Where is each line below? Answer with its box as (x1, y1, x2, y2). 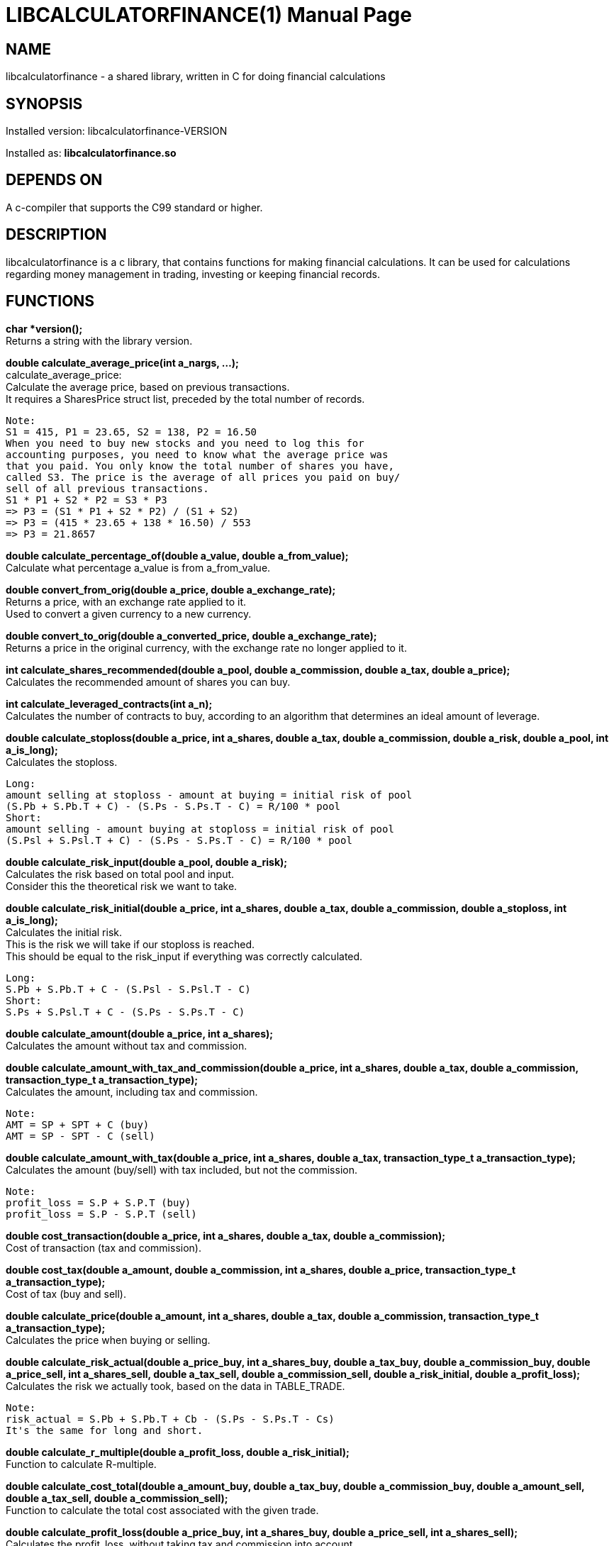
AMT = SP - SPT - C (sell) (6, 1130, 155, 1142)
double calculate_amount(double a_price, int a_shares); (6, 1027, 274, 1040)
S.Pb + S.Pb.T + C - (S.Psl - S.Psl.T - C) (6, 983, 251, 995)
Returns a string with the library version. (6, 334, 193, 347)
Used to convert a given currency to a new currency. (6, 607, 252, 620)
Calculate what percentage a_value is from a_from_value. (6, 561, 271, 574)
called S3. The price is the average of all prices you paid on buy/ (6, 471, 401, 483)
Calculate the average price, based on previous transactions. (6, 380, 290, 393)
